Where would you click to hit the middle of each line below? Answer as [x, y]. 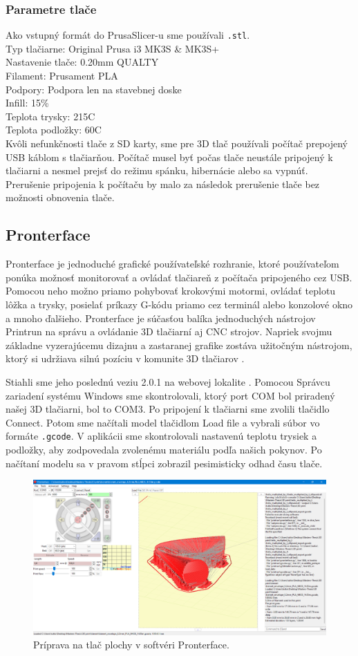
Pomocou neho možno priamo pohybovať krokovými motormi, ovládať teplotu [171, 291]
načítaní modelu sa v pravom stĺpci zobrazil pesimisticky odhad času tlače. [164, 463]
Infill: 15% [27, 103]
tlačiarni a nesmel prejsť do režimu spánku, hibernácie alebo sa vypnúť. [157, 170]
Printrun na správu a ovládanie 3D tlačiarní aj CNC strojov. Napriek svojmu [169, 331]
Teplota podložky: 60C [54, 130]
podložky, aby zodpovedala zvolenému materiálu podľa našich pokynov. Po [164, 449]
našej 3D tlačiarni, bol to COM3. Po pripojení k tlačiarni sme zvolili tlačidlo [168, 409]
